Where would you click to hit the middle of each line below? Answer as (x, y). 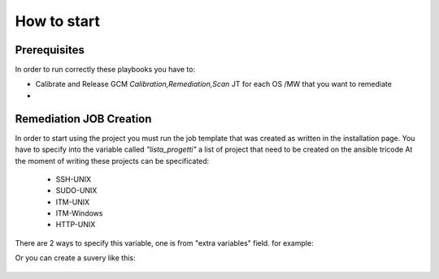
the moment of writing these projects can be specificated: (112, 161)
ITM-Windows (79, 213)
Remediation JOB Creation (83, 119)
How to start (58, 21)
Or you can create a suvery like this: (75, 258)
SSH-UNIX (74, 179)
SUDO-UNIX (76, 191)
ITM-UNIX (73, 202)
